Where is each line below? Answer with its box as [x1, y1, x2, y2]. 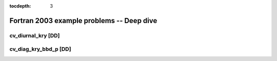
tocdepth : [9, 3, 31, 9]
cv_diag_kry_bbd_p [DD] [9, 46, 71, 53]
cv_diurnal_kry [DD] [9, 32, 60, 39]
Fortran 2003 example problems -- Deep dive [9, 16, 157, 25]
